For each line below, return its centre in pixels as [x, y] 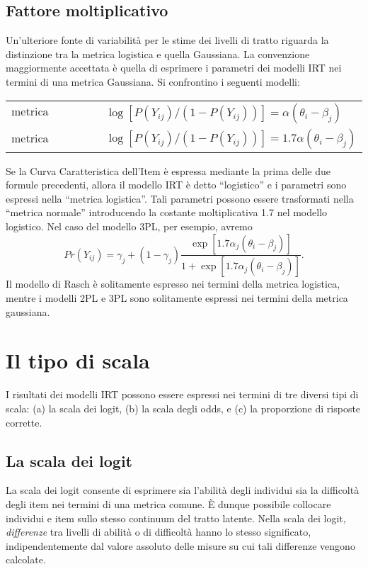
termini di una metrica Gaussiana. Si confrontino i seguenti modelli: [153, 81]
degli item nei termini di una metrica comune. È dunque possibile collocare [168, 503]
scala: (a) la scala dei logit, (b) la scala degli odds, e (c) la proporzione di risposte [183, 408]
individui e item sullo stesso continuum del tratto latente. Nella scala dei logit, [176, 518]
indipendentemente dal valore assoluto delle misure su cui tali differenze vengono [180, 545]
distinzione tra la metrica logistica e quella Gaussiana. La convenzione [158, 53]
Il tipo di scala [78, 360]
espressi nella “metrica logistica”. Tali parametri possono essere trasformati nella [180, 198]
